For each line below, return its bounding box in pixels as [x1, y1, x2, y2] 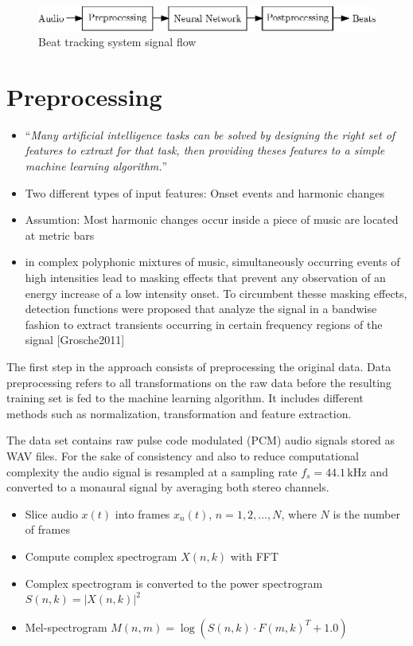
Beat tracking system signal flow [38, 33, 197, 50]
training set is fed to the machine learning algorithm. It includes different [6, 390, 364, 406]
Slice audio [25, 505, 78, 522]
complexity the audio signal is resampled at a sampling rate [6, 463, 298, 480]
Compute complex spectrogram [25, 547, 177, 564]
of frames [25, 521, 70, 538]
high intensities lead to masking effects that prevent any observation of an [25, 269, 386, 285]
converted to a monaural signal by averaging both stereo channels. [6, 479, 329, 495]
